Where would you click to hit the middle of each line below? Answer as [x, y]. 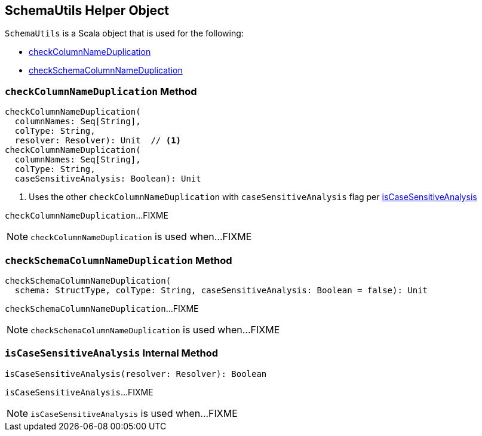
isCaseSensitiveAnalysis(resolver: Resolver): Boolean [136, 374]
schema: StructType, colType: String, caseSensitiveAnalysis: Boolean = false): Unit [221, 290]
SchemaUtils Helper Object [87, 10]
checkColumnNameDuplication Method [101, 91]
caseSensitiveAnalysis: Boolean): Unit [108, 179]
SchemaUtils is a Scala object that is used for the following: [124, 33]
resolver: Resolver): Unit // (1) [98, 141]
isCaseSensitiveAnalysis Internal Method [112, 353]
